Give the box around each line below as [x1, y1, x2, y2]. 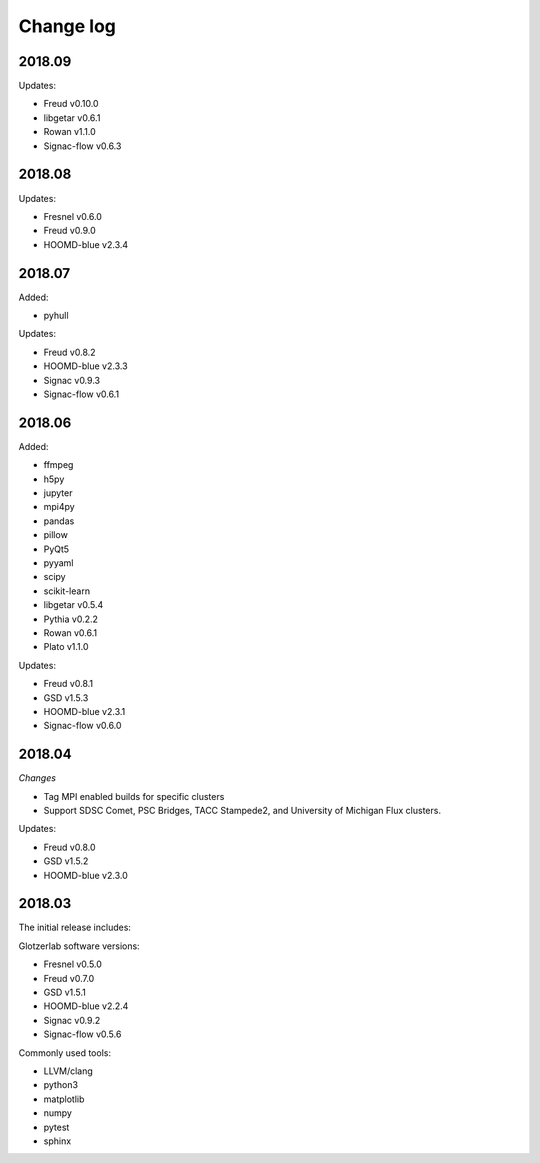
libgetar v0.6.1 [43, 111, 101, 124]
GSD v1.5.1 [43, 986, 87, 998]
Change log [18, 15, 117, 37]
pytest [43, 1121, 70, 1133]
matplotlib [43, 1093, 85, 1105]
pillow [43, 529, 69, 541]
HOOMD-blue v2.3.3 [43, 360, 129, 372]
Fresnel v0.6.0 [43, 210, 102, 222]
